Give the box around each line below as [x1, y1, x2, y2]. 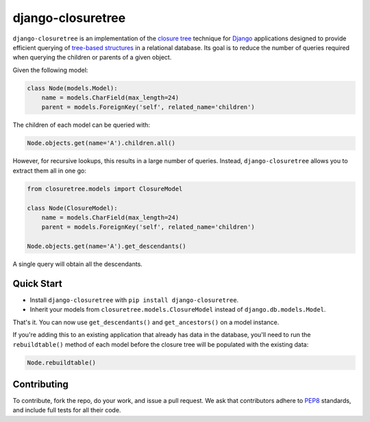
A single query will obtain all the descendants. [12, 260, 143, 269]
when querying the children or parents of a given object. [12, 53, 172, 62]
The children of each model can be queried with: [12, 121, 151, 129]
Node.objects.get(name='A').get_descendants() [27, 243, 186, 250]
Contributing [12, 379, 69, 390]
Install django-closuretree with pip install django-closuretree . [29, 296, 239, 304]
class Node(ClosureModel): [27, 204, 118, 212]
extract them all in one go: [12, 166, 87, 175]
